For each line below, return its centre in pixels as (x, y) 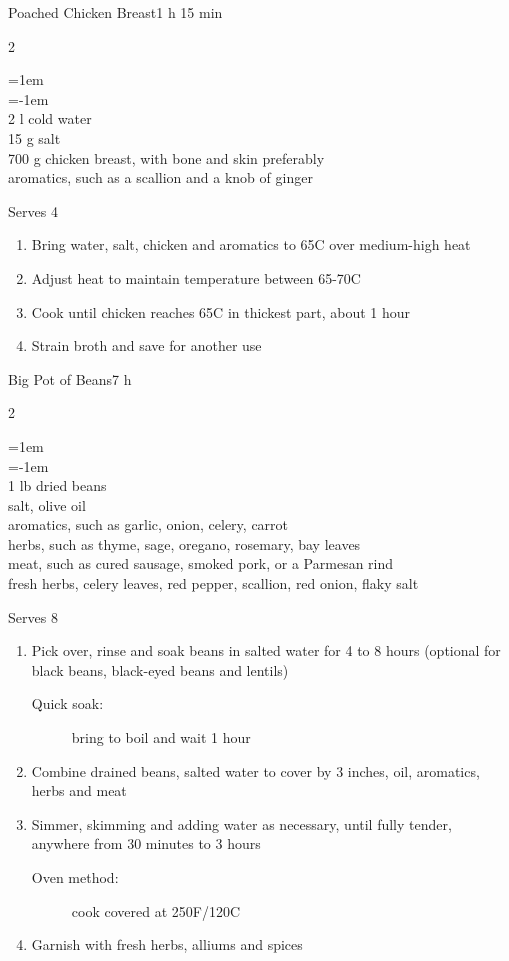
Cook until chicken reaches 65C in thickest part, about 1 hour (221, 311)
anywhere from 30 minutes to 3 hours (146, 843)
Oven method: (75, 877)
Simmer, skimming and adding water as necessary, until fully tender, (241, 823)
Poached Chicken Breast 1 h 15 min (115, 12)
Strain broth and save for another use (146, 345)
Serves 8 (33, 616)
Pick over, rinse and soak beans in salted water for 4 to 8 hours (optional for (266, 650)
